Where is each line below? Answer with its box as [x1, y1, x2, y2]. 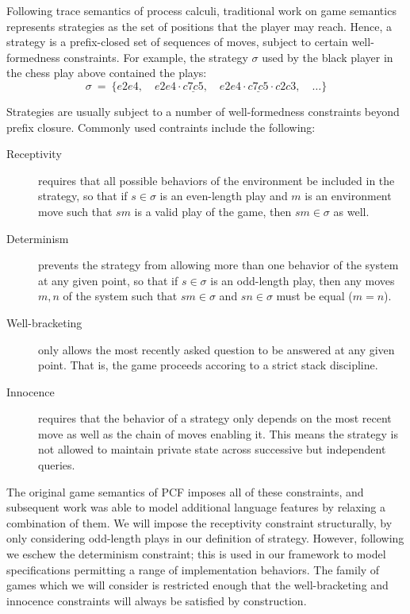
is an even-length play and [159, 187, 288, 204]
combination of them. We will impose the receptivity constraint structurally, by [6, 514, 393, 531]
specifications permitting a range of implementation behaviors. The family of [6, 561, 380, 577]
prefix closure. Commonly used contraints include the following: [6, 118, 316, 135]
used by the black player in [262, 48, 393, 65]
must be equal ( [276, 288, 353, 304]
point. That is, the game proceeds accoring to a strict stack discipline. [38, 357, 378, 373]
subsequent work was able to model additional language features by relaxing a [6, 499, 385, 516]
